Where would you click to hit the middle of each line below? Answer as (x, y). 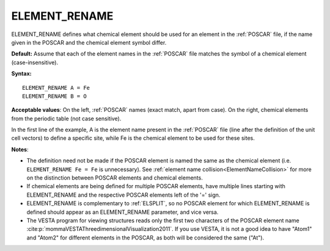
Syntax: (21, 74)
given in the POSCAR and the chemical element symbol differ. (89, 42)
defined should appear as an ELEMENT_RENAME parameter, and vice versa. (123, 212)
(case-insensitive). (35, 62)
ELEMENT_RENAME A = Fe (56, 88)
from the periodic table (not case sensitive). (66, 118)
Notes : (20, 149)
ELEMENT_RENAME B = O (54, 96)
